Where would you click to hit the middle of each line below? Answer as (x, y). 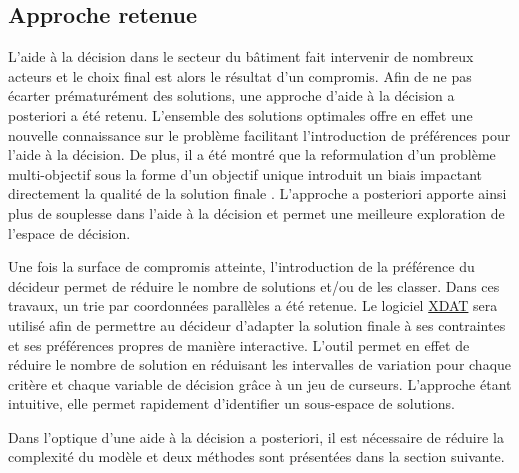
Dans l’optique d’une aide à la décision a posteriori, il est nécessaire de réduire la (256, 436)
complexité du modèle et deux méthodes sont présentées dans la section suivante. (256, 456)
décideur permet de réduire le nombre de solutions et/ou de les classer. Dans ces (254, 285)
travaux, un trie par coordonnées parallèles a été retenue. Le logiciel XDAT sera (253, 305)
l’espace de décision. (69, 232)
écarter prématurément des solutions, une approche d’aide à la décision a (231, 95)
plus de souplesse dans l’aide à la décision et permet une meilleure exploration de (256, 212)
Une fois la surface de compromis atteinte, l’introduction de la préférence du (241, 266)
